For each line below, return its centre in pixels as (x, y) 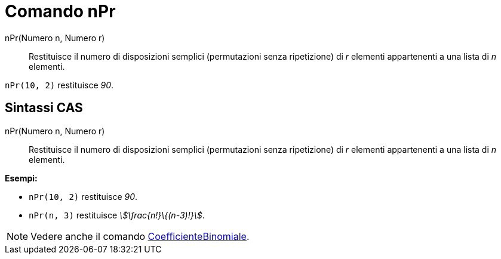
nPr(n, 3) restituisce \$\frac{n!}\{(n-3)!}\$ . (117, 215)
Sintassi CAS (44, 108)
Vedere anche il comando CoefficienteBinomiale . (140, 236)
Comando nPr (60, 11)
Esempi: (21, 178)
